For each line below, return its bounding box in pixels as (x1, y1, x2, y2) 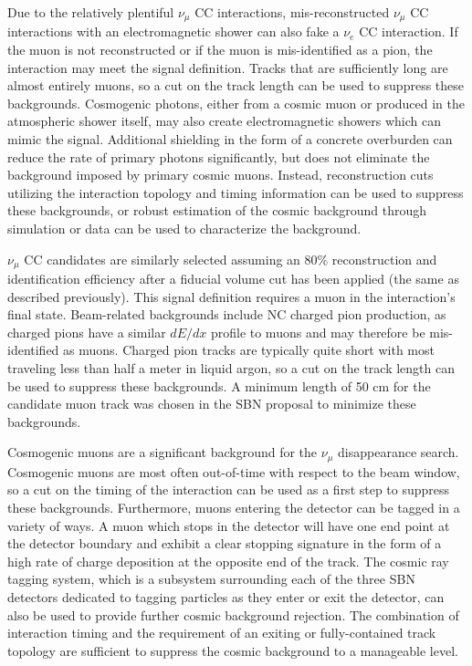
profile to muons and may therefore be (210, 322, 425, 341)
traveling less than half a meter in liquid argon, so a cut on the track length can (7, 359, 455, 377)
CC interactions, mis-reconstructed (194, 3, 390, 21)
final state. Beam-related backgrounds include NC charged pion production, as (7, 305, 446, 324)
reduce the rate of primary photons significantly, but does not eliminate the (7, 147, 430, 166)
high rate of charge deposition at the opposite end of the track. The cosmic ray (7, 551, 449, 570)
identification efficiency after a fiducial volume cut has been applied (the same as (7, 269, 459, 288)
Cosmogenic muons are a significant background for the (7, 442, 318, 462)
